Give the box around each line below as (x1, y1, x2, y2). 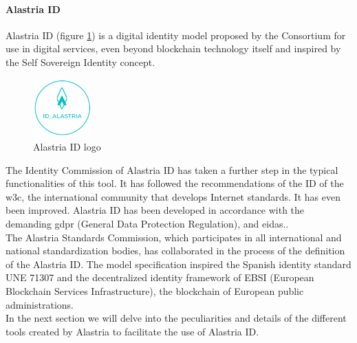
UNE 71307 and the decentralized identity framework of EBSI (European (6, 270, 314, 285)
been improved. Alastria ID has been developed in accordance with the (6, 203, 305, 217)
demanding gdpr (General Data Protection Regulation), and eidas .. (6, 216, 289, 230)
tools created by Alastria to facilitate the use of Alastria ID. (6, 324, 259, 338)
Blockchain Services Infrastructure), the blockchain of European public (6, 283, 304, 298)
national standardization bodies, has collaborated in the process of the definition (6, 243, 345, 258)
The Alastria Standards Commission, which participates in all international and (6, 230, 342, 244)
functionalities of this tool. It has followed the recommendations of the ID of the (6, 176, 344, 190)
